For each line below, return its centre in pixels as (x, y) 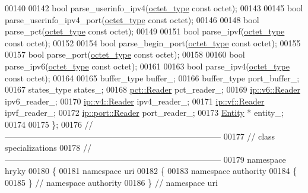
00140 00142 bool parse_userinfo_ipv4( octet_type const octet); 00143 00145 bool (154, 8)
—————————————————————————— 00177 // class (140, 136)
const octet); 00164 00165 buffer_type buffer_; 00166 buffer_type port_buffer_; (152, 77)
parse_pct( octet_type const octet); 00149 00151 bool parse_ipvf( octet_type (145, 31)
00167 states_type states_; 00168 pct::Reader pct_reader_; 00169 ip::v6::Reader (153, 89)
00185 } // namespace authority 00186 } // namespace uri (111, 182)
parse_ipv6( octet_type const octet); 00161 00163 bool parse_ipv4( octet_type (147, 66)
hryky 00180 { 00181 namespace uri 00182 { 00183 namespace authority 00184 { (151, 171)
